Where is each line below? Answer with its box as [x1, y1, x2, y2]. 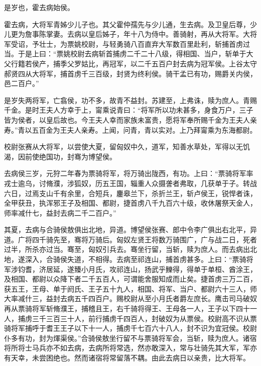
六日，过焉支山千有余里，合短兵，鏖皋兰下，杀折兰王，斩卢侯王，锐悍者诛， [4, 188, 257, 198]
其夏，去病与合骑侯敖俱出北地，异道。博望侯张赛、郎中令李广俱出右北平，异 [4, 224, 257, 235]
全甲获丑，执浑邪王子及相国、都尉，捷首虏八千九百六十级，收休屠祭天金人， [4, 198, 257, 208]
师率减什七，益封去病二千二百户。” [4, 207, 116, 218]
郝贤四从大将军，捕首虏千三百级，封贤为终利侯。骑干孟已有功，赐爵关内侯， [4, 68, 257, 78]
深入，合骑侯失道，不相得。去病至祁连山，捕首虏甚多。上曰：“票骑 [25, 254, 246, 264]
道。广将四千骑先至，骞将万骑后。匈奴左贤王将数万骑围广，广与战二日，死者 [4, 234, 257, 244]
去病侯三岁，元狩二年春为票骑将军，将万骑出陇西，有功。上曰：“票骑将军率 [4, 168, 253, 178]
